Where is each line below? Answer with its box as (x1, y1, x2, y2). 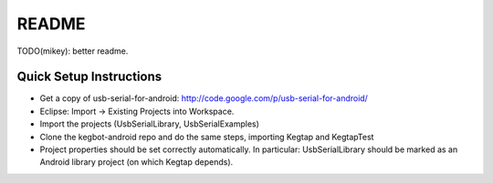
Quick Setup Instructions (16, 69, 163, 85)
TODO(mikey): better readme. (16, 46, 129, 56)
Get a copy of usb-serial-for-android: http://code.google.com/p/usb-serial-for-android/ (39, 93, 369, 104)
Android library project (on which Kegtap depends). (39, 157, 234, 168)
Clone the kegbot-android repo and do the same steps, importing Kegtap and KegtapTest (39, 131, 374, 142)
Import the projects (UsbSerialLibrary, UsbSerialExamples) (39, 118, 260, 129)
